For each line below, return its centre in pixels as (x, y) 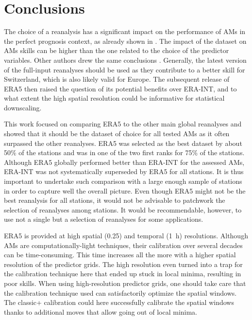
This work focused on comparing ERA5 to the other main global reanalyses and (123, 124)
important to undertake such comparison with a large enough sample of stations (123, 181)
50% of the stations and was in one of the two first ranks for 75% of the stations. (124, 152)
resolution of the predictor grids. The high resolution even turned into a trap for (123, 264)
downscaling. (23, 107)
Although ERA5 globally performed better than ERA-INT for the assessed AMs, (124, 162)
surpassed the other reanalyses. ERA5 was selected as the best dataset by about (123, 143)
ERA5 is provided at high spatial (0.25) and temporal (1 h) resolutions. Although (126, 235)
